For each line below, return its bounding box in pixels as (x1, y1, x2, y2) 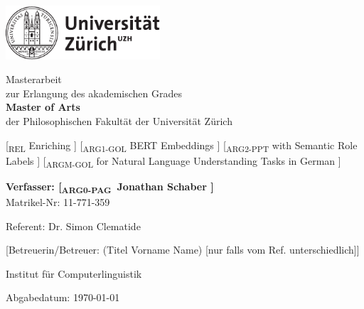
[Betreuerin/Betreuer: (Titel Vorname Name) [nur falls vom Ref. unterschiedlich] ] (6, 242, 360, 257)
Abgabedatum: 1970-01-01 (6, 290, 120, 305)
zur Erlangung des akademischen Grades (6, 85, 182, 100)
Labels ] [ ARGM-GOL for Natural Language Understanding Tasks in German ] (6, 153, 341, 170)
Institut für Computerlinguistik (6, 266, 142, 281)
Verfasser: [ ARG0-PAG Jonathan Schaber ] (6, 178, 214, 195)
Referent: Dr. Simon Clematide (6, 218, 141, 233)
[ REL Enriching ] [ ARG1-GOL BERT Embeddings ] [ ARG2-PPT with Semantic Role (6, 137, 358, 154)
